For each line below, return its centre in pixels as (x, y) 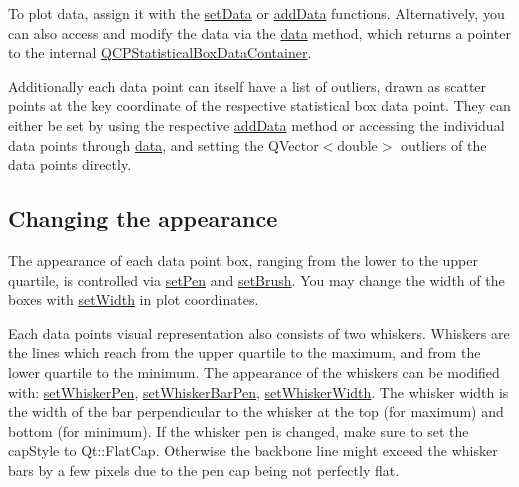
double (357, 144)
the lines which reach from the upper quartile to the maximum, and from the (244, 352)
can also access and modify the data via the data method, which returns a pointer (259, 32)
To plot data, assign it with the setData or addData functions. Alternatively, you (256, 13)
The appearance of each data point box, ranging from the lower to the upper (243, 259)
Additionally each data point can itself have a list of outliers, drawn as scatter (247, 85)
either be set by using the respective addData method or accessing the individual (256, 124)
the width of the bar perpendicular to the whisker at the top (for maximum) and (256, 411)
